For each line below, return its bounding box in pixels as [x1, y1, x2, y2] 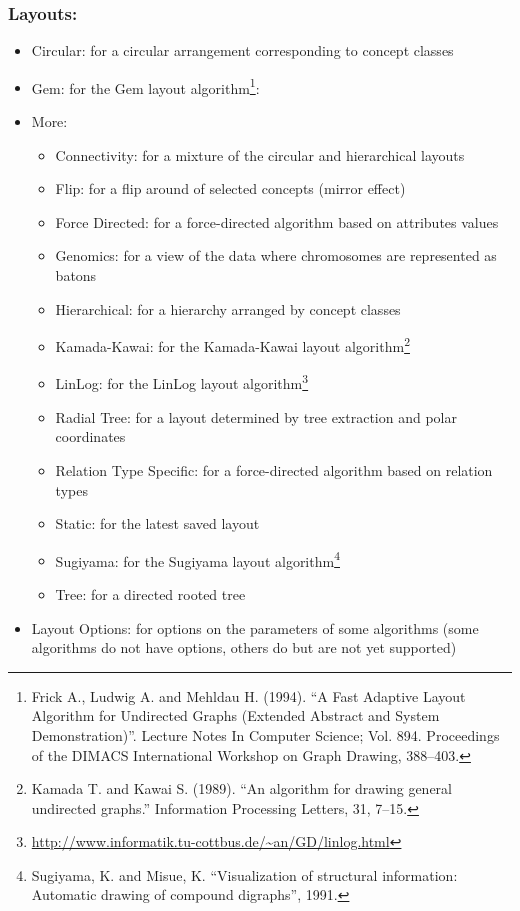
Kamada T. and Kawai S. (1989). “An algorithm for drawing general [31, 778, 452, 799]
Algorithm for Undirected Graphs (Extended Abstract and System [31, 705, 440, 726]
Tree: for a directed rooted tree [55, 583, 246, 604]
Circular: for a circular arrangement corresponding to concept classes [31, 40, 454, 61]
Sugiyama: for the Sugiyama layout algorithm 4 [55, 547, 340, 571]
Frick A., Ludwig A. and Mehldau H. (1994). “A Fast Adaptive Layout [31, 685, 466, 706]
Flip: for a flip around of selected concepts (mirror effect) [55, 178, 406, 199]
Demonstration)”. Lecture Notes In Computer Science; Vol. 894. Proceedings [31, 724, 500, 745]
